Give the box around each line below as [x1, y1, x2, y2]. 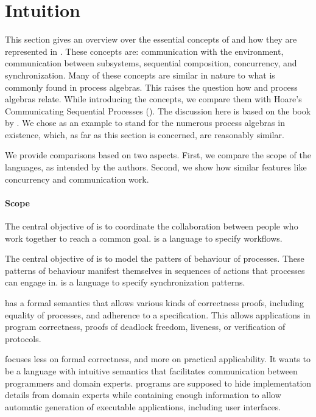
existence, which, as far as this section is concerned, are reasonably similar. [5, 128, 284, 141]
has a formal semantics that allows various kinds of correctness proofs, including [5, 296, 304, 309]
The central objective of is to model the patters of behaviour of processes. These [5, 252, 304, 265]
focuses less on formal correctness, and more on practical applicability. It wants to [5, 352, 311, 365]
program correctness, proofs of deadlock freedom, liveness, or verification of [5, 320, 286, 333]
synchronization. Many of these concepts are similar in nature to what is [5, 68, 275, 81]
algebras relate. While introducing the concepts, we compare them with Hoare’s [5, 93, 302, 105]
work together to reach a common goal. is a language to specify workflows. [5, 231, 283, 244]
